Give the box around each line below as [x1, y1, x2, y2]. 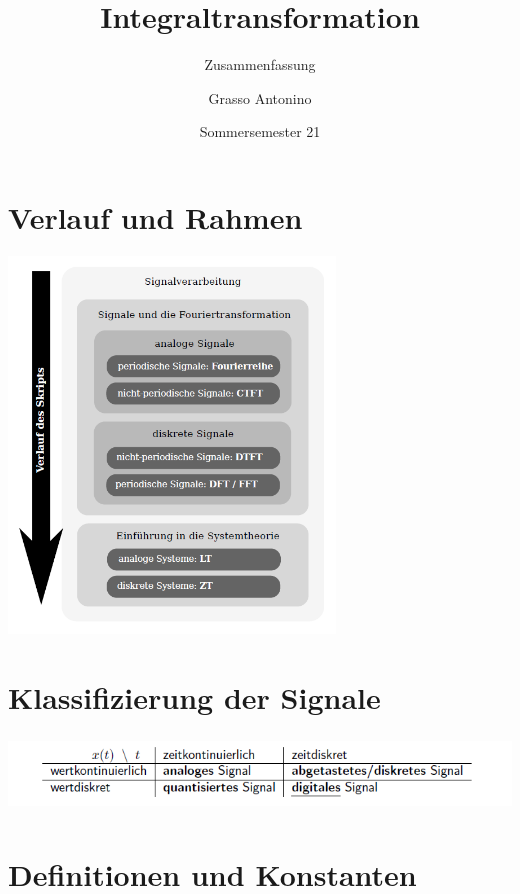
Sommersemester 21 [199, 121, 321, 142]
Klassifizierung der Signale [8, 676, 381, 717]
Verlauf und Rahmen [8, 196, 303, 237]
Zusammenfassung [204, 54, 316, 75]
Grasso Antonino [208, 87, 312, 108]
